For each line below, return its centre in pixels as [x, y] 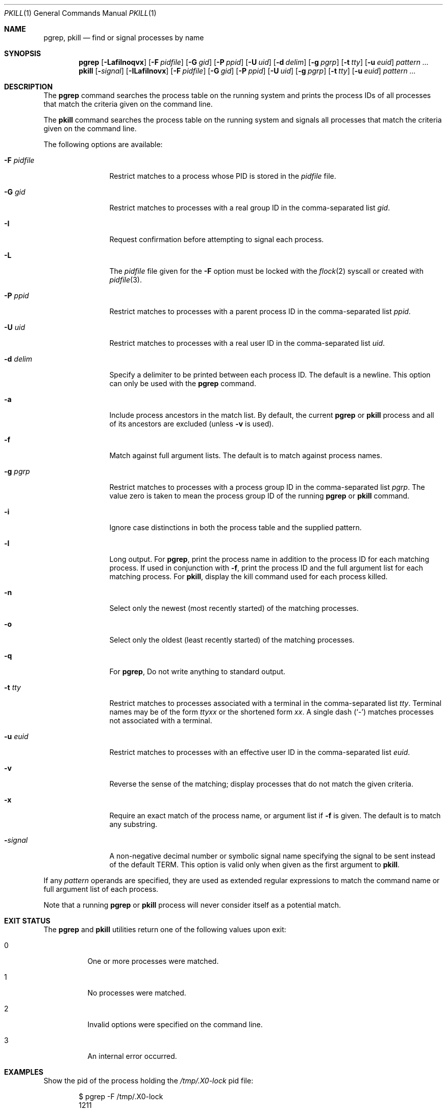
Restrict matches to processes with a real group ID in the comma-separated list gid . [250, 208]
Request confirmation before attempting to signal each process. [217, 239]
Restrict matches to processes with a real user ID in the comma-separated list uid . [247, 343]
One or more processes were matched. [153, 961]
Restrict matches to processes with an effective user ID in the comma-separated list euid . [260, 752]
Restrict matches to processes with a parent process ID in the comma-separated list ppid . [260, 311]
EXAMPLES [24, 1072]
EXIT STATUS [27, 921]
